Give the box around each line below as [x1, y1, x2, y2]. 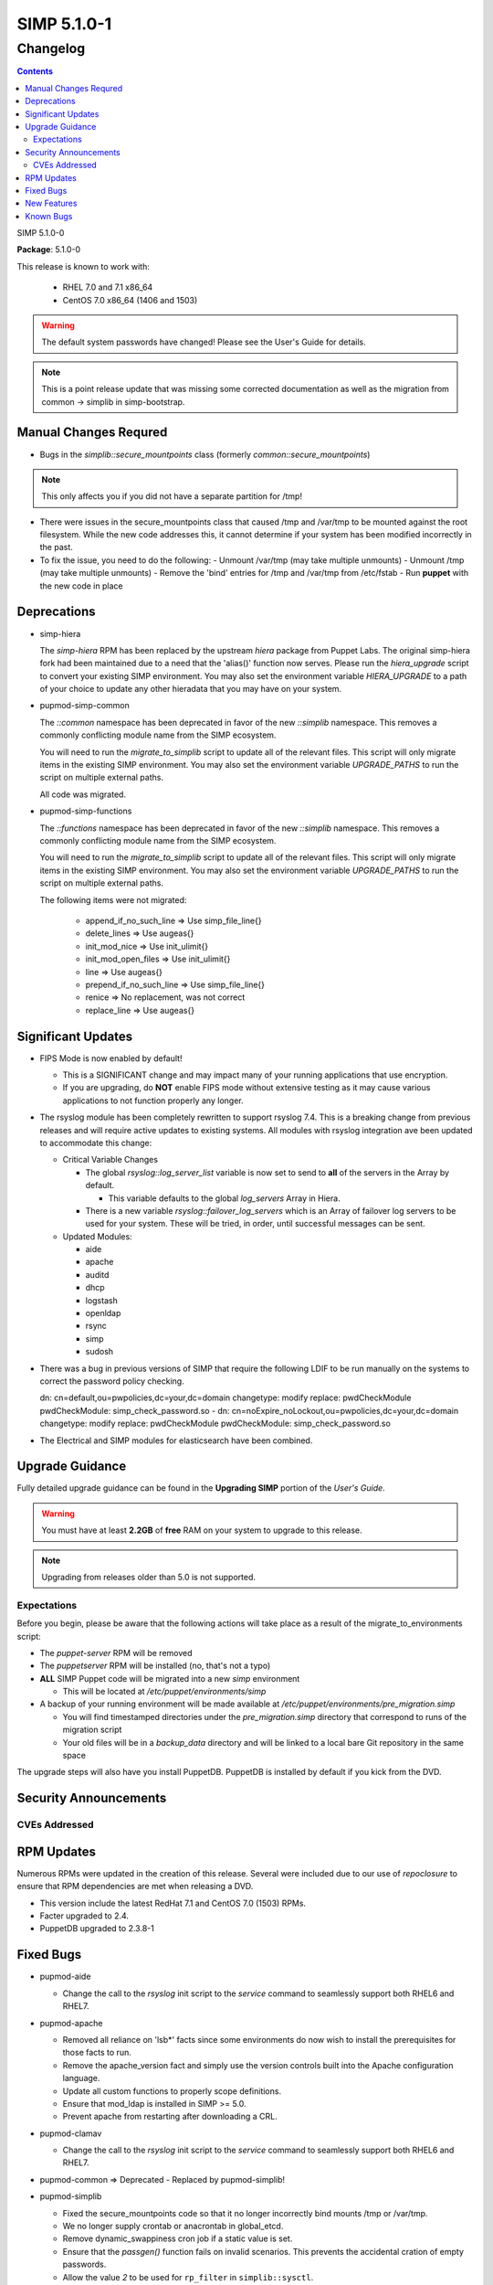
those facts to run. [62, 2047, 131, 2058]
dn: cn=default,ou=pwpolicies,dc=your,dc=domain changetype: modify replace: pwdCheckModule [39, 1392, 412, 1403]
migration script [62, 1724, 122, 1736]
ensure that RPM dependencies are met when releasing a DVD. [16, 1881, 254, 1892]
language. [62, 2073, 100, 2084]
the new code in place [39, 580, 123, 591]
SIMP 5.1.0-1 [16, 14, 112, 34]
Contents [16, 66, 54, 77]
